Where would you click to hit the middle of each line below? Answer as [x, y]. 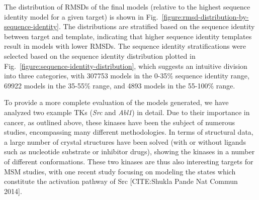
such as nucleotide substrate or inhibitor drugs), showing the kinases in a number [129, 152]
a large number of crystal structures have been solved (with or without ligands [125, 141]
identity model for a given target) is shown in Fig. [81, 16]
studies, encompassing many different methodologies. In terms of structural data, [129, 132]
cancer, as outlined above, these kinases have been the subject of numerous [120, 122]
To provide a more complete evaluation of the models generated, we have [116, 102]
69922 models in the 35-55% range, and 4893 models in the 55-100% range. [120, 85]
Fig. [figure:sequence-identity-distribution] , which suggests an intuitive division [126, 66]
